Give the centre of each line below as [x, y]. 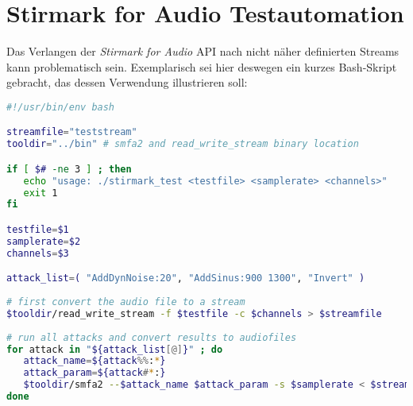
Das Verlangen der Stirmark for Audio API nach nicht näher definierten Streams [203, 51]
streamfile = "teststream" [72, 132]
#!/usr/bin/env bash [61, 107]
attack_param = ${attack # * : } [95, 373]
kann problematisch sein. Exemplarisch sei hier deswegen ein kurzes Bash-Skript [202, 66]
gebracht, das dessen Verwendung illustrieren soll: [127, 82]
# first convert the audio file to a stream [126, 302]
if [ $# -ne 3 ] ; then [69, 169]
